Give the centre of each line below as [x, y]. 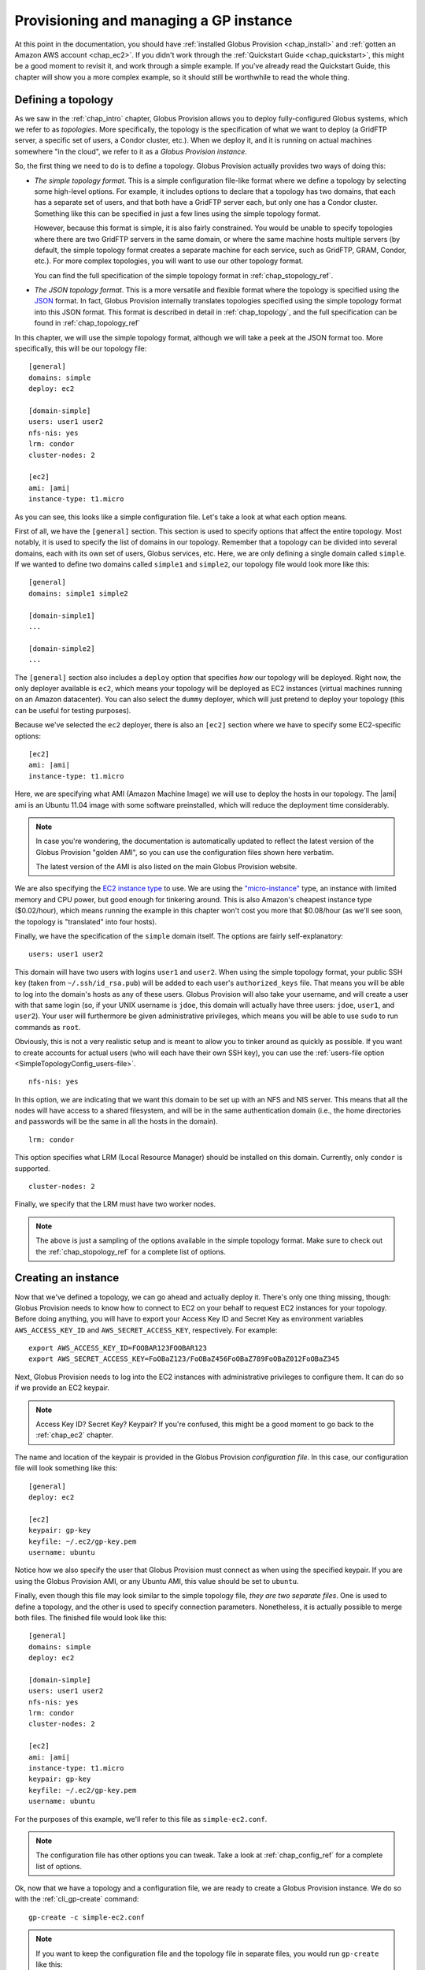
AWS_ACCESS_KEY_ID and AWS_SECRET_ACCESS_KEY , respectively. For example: [146, 1330]
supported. [32, 1168]
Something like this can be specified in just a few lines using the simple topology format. [177, 214]
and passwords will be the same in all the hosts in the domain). [116, 1121]
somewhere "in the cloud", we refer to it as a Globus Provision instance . [131, 151]
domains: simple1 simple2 [79, 593]
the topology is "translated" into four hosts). [86, 921]
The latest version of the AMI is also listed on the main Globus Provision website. [166, 867]
